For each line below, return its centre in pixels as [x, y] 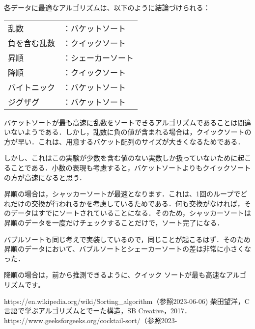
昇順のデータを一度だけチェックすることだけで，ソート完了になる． [114, 222]
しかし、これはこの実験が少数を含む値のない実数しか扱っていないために [121, 158]
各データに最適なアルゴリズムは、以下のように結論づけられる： [107, 7]
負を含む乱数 [32, 43]
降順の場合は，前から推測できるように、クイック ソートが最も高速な [115, 275]
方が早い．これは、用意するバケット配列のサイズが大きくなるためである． [124, 141]
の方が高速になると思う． [45, 177]
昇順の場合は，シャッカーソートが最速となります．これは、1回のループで [122, 194]
